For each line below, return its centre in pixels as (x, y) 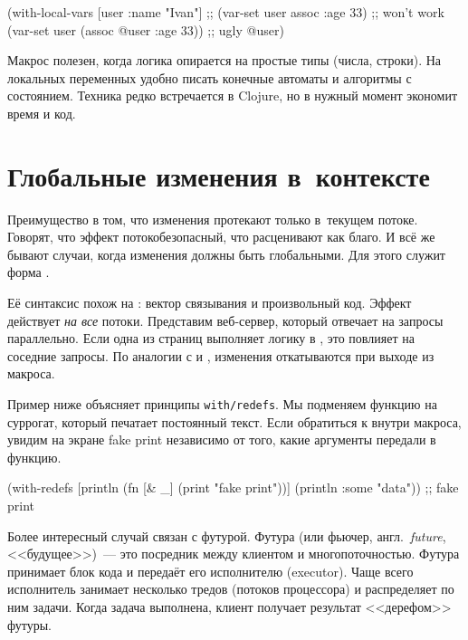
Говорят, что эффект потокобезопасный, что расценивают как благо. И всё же (221, 237)
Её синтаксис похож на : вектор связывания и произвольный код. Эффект (210, 303)
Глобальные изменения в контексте (219, 175)
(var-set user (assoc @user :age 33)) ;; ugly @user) (146, 29)
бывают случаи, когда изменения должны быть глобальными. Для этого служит (226, 254)
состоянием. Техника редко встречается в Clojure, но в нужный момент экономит (233, 96)
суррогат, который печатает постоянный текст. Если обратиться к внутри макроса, (234, 421)
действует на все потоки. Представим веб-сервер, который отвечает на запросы (225, 320)
